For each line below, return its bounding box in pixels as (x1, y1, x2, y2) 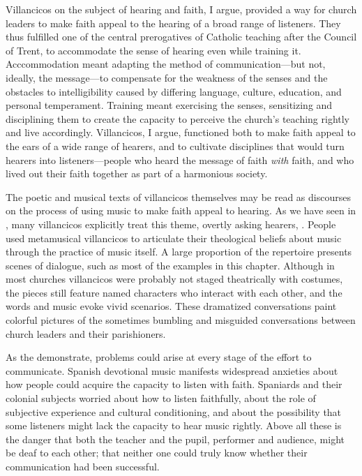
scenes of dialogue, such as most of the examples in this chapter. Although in (6, 258, 335, 272)
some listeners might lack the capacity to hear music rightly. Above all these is (6, 418, 342, 433)
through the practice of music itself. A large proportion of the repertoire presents (6, 244, 352, 259)
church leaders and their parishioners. (6, 326, 166, 341)
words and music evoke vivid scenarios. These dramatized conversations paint (6, 299, 337, 313)
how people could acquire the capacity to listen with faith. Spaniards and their (6, 377, 342, 392)
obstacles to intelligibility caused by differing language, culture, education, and (6, 84, 342, 98)
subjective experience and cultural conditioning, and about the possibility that (6, 404, 342, 419)
